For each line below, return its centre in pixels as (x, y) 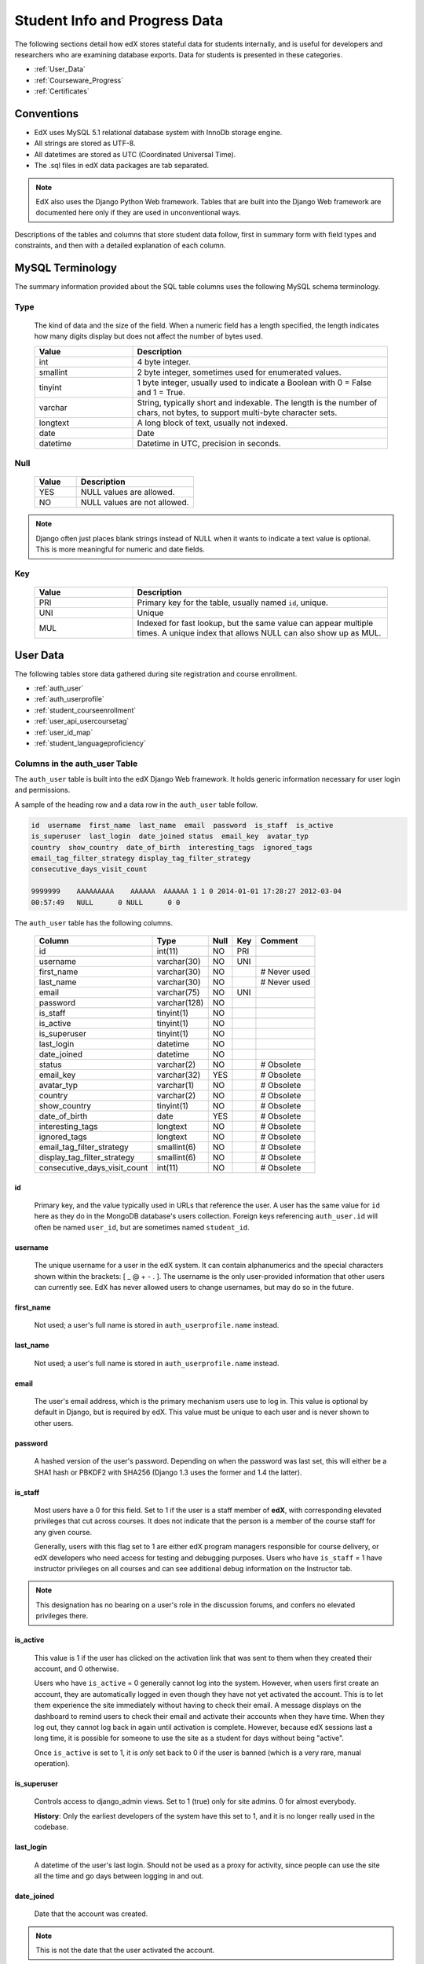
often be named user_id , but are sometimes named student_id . (142, 1227)
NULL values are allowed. (128, 493)
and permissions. (42, 790)
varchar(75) (178, 992)
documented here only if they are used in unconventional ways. (138, 213)
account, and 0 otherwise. (77, 1669)
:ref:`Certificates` (62, 91)
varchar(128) (180, 1002)
